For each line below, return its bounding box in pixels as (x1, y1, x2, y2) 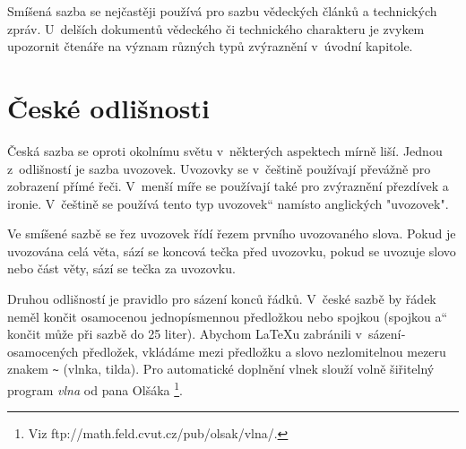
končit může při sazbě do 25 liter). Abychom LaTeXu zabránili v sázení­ (7, 324, 406, 343)
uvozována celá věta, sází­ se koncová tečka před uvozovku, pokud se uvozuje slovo (7, 241, 456, 260)
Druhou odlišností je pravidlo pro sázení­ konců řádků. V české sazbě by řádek (7, 289, 436, 308)
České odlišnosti (7, 89, 210, 125)
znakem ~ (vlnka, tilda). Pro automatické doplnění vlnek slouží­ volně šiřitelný (7, 359, 435, 378)
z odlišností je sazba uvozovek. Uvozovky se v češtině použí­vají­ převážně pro (7, 159, 431, 177)
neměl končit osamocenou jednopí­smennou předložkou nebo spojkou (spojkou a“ (7, 307, 448, 325)
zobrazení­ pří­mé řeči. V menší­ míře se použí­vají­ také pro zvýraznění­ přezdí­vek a (7, 177, 449, 195)
